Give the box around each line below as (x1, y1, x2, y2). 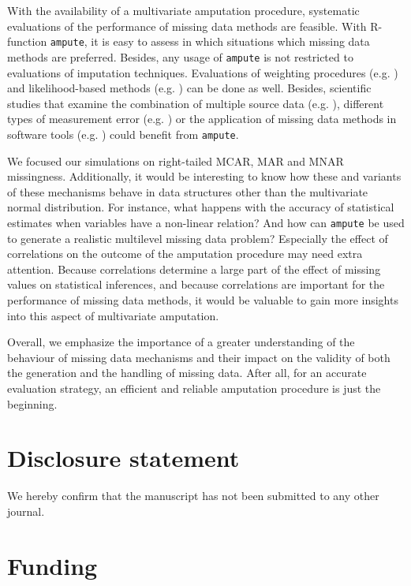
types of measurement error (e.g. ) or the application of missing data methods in (7, 110, 397, 127)
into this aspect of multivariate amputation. (7, 307, 219, 323)
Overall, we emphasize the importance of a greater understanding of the (7, 334, 355, 350)
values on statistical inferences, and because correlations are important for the (7, 276, 385, 293)
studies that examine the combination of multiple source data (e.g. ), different (7, 95, 384, 111)
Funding (7, 549, 98, 581)
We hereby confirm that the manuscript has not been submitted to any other (7, 487, 379, 504)
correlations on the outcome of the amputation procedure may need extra (7, 245, 363, 262)
